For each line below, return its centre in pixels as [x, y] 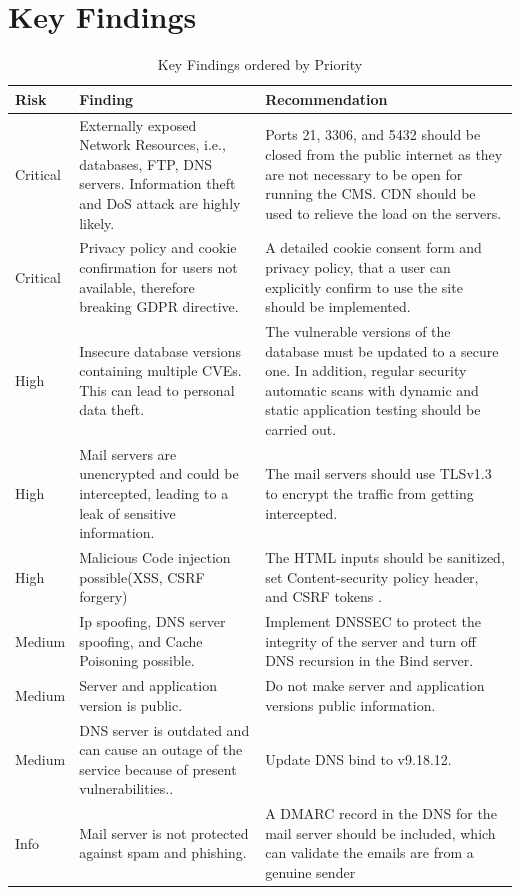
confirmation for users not [158, 266]
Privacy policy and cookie [158, 247]
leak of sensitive [127, 512]
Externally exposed [138, 124]
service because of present [158, 768]
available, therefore [137, 286]
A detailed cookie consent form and [373, 247]
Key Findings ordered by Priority [260, 64]
